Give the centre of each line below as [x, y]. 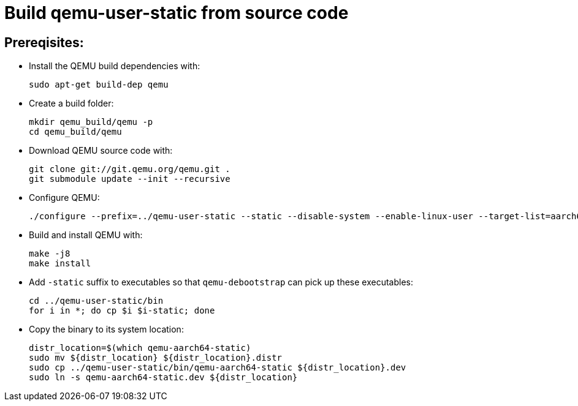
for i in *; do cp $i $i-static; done [122, 311]
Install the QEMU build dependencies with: [115, 66]
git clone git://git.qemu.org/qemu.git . [130, 169]
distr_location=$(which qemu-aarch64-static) [140, 348]
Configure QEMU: [64, 198]
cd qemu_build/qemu [75, 132]
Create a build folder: [71, 103]
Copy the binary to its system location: [106, 329]
